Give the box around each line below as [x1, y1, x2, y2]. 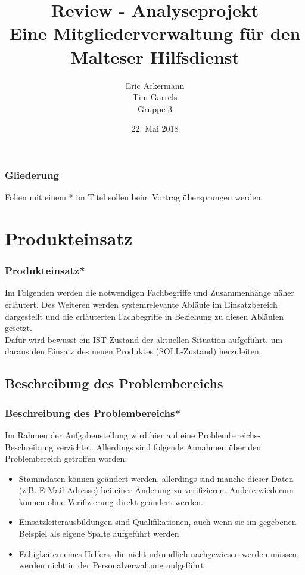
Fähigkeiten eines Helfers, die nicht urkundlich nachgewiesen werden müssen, [18, 547, 299, 559]
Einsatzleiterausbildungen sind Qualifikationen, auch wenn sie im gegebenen [18, 515, 297, 528]
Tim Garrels [132, 91, 178, 103]
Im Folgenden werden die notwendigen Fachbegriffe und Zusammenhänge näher [5, 286, 294, 299]
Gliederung [5, 167, 59, 182]
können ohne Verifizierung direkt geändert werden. [18, 495, 203, 508]
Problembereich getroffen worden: [5, 452, 127, 465]
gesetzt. [5, 321, 32, 334]
